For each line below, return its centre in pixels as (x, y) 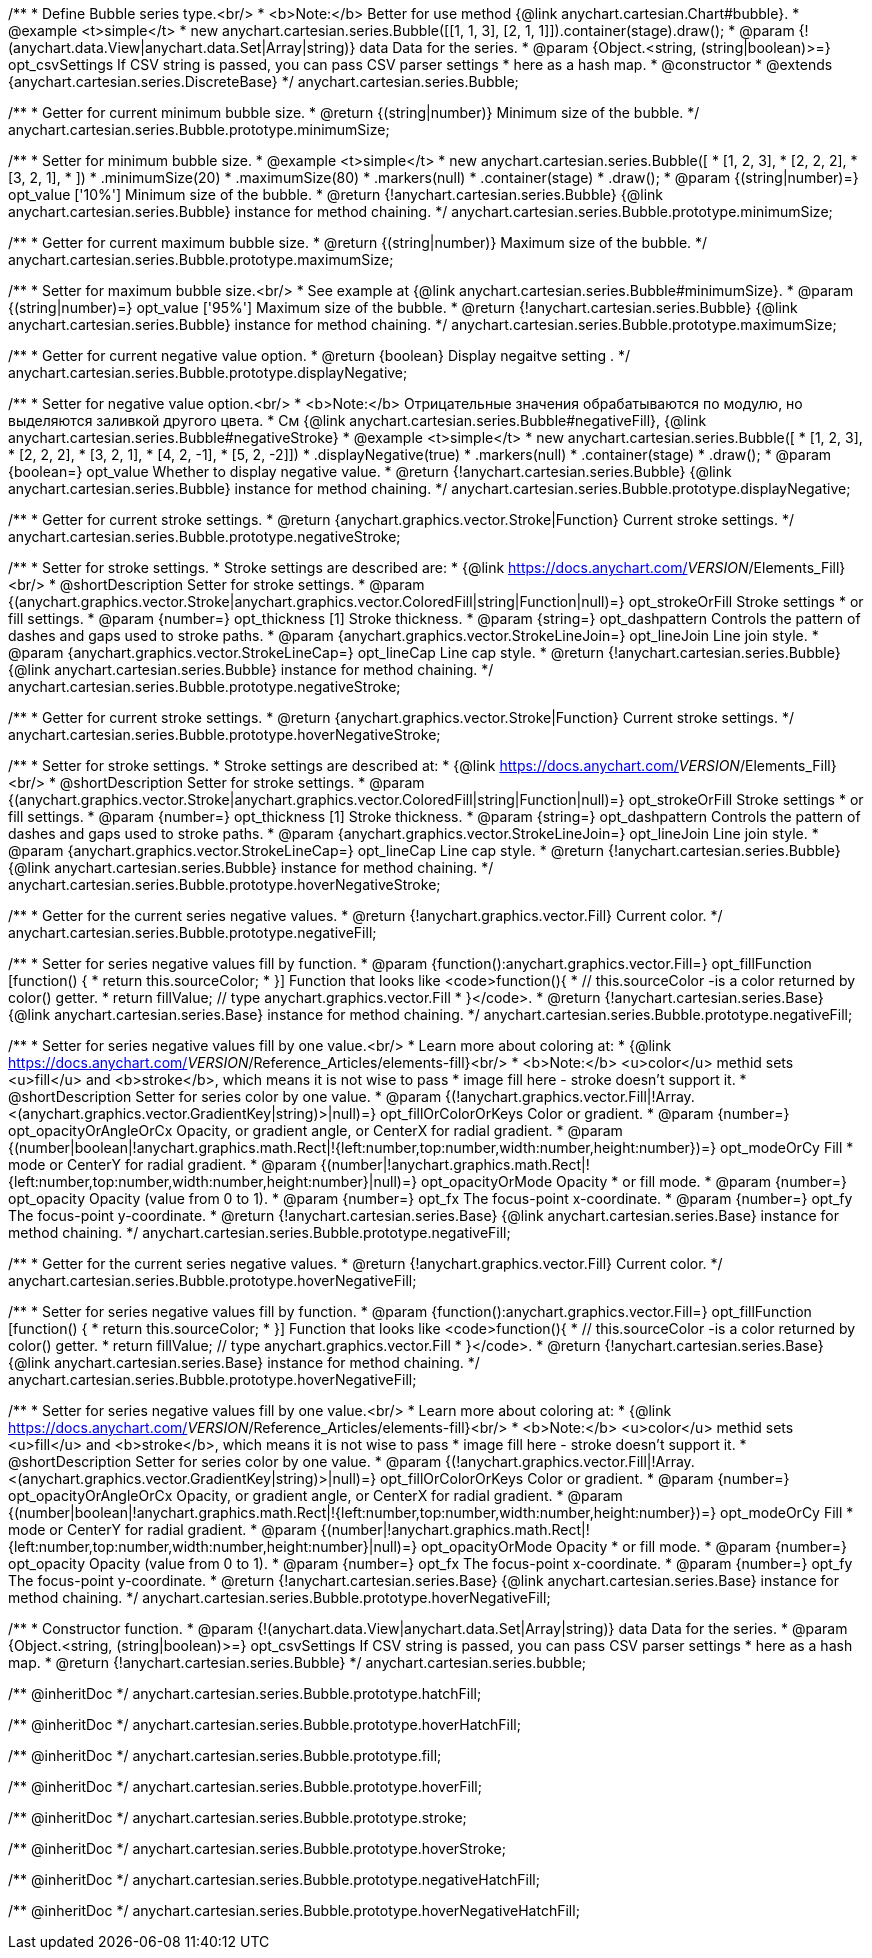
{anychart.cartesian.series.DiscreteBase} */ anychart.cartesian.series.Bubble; (263, 81)
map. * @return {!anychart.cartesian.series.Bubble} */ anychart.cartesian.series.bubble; (297, 1662)
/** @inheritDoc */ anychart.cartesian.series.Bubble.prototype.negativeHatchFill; (274, 1879)
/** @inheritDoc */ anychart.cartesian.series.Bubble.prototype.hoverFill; (245, 1786)
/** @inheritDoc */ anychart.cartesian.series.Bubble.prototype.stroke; (237, 1817)
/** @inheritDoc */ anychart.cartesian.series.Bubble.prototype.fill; (225, 1755)
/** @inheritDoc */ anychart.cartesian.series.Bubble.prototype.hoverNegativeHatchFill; (294, 1910)
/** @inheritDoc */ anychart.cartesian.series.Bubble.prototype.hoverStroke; (257, 1848)
